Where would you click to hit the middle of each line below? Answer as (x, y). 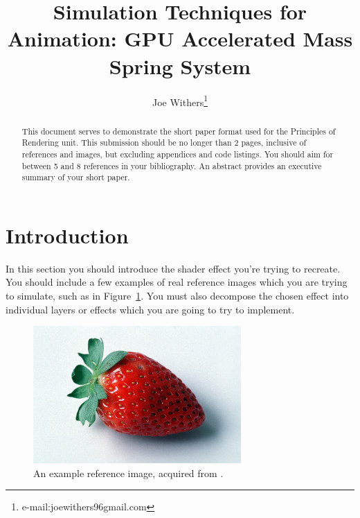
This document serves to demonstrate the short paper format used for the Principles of (179, 131)
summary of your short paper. (76, 177)
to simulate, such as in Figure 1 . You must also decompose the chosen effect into (177, 295)
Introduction (67, 235)
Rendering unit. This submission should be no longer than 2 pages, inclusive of (164, 143)
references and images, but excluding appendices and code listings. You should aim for (178, 154)
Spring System (180, 66)
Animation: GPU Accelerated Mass (180, 38)
